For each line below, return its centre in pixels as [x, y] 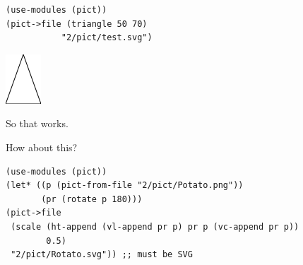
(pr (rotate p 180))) [92, 199]
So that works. [37, 123]
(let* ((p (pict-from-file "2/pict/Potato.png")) [125, 185]
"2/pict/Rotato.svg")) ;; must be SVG [102, 255]
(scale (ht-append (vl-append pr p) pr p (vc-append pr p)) [155, 226]
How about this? [42, 147]
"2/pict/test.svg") [107, 38]
